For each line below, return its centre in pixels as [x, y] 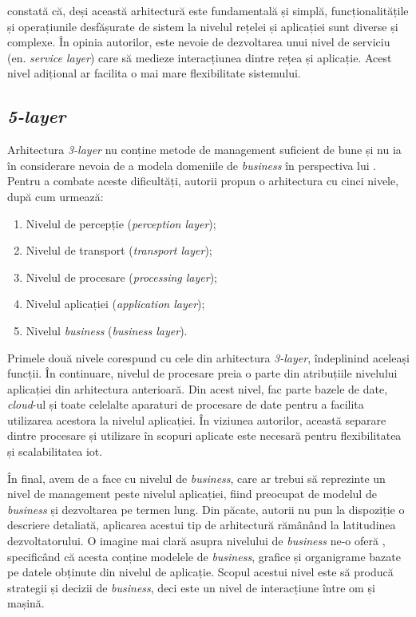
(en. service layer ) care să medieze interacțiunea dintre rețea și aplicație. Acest [200, 57]
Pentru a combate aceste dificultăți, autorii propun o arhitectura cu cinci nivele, [203, 181]
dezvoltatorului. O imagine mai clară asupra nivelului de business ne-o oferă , [196, 541]
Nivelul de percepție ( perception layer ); [121, 223]
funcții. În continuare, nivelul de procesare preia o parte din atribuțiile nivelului [202, 373]
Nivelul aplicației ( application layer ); [115, 304]
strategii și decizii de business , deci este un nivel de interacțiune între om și [191, 587]
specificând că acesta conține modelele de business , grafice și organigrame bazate [204, 556]
